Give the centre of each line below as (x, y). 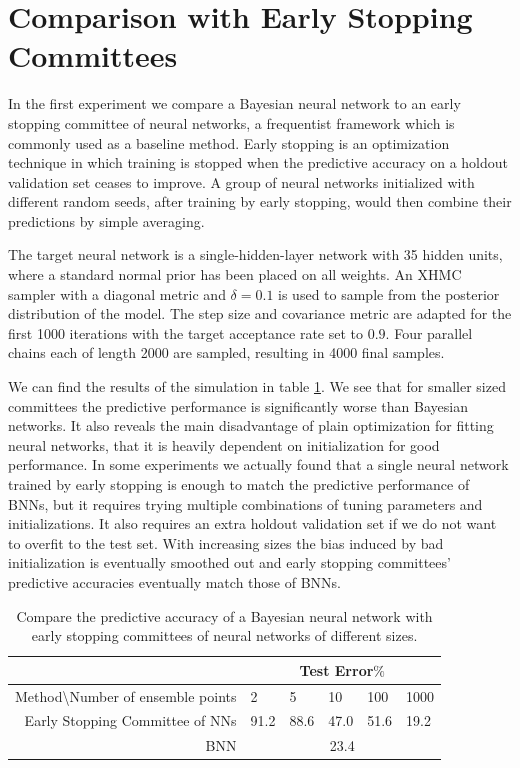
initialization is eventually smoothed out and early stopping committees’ (229, 562)
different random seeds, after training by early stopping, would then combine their (260, 201)
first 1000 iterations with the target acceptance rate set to (186, 332)
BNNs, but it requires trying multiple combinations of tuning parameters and (245, 503)
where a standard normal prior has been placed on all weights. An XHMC (235, 274)
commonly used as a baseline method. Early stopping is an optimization (229, 142)
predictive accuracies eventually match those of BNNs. (174, 581)
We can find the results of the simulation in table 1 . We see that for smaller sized (257, 386)
